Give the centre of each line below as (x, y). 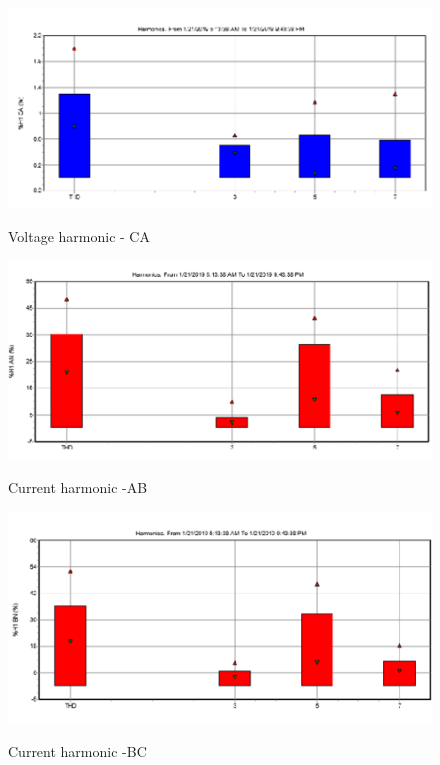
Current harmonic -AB (78, 486)
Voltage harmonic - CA (79, 236)
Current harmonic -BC (77, 750)
